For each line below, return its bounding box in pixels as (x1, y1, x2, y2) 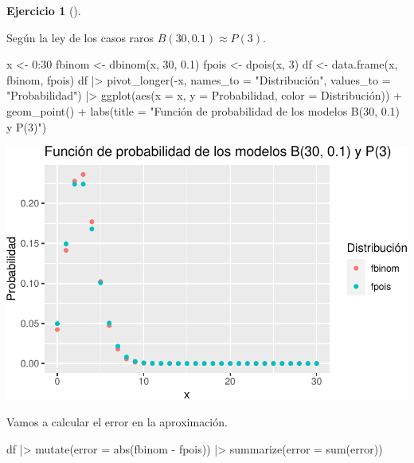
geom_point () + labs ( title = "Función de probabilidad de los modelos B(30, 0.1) (6, 102, 400, 119)
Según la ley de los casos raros (6, 29, 154, 45)
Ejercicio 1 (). (6, 2, 81, 18)
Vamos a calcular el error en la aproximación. (6, 413, 228, 430)
